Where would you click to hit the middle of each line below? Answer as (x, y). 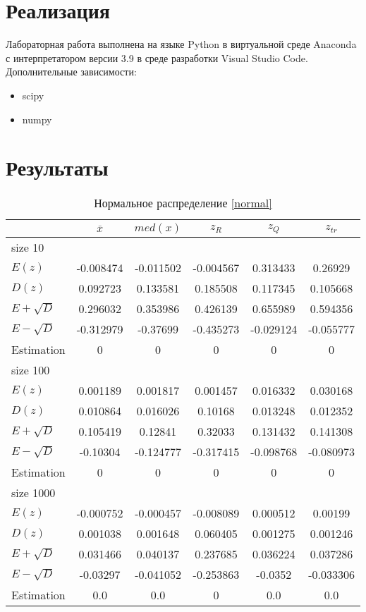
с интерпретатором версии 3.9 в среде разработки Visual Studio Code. (157, 57)
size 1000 (33, 493)
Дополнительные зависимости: (71, 72)
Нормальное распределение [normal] (183, 203)
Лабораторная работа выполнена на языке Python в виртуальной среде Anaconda (181, 44)
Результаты (57, 167)
